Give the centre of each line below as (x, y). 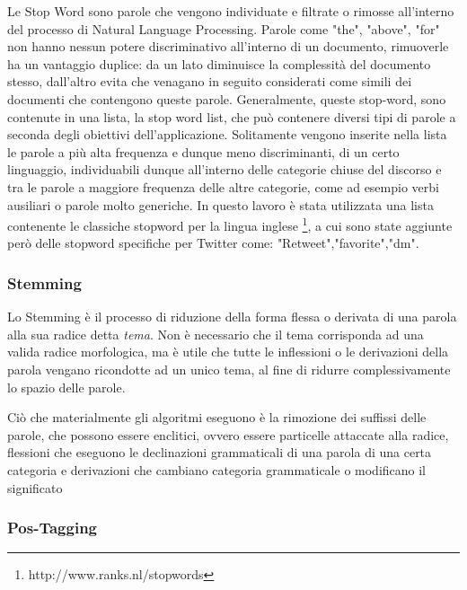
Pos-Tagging (52, 528)
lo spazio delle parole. (66, 387)
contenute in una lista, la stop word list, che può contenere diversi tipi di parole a (232, 116)
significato (35, 487)
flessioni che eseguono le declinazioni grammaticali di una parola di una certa (220, 452)
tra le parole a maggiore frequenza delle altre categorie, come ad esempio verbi (223, 186)
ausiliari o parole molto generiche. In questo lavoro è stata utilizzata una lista (220, 204)
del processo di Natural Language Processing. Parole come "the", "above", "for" (224, 28)
